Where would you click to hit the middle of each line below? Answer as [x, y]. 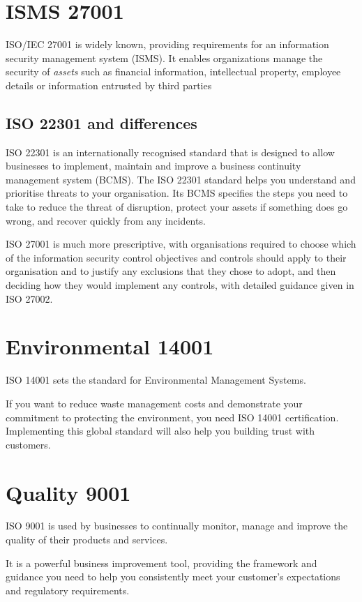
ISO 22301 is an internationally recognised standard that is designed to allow [170, 152]
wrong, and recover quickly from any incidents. [106, 220]
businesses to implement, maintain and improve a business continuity [153, 166]
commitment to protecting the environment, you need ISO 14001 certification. [172, 417]
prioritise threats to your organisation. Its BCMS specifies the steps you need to [177, 193]
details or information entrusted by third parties [109, 85]
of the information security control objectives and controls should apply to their [176, 257]
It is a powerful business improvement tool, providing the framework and [161, 563]
